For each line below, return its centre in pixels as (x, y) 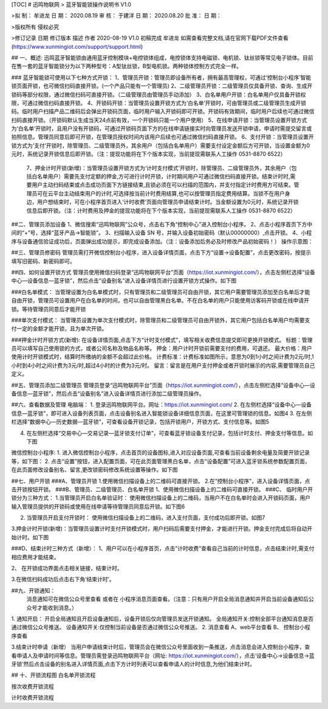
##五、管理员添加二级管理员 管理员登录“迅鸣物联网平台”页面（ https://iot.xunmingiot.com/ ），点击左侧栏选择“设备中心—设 (163, 385)
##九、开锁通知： (33, 590)
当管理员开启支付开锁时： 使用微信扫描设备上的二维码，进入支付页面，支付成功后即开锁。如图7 (146, 518)
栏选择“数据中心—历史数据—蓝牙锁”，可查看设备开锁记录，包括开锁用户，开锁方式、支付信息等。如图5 (140, 422)
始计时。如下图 (30, 537)
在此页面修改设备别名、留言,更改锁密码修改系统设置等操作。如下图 (95, 470)
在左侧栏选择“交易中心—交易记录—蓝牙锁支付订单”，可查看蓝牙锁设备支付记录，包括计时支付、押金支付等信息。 (167, 433)
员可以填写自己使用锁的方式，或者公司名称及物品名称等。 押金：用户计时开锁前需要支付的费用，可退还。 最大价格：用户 (162, 348)
